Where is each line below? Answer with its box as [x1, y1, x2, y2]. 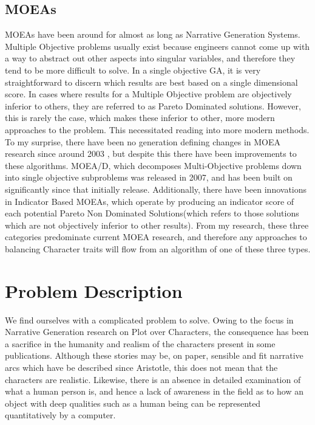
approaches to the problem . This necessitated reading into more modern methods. [5, 123, 310, 136]
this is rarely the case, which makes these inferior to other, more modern [5, 111, 275, 124]
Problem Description [5, 278, 183, 303]
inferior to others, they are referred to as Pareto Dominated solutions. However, [5, 99, 301, 112]
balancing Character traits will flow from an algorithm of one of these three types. [5, 242, 311, 255]
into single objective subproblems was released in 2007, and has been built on [5, 171, 293, 184]
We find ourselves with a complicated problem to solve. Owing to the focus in [5, 313, 294, 326]
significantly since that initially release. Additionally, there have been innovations [5, 182, 307, 195]
